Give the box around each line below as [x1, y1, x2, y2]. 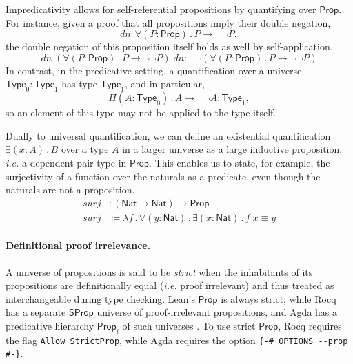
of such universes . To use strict [122, 318, 256, 332]
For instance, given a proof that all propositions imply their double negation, [6, 15, 331, 30]
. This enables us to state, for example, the [149, 155, 330, 169]
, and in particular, [124, 76, 205, 91]
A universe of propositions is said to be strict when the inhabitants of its [6, 264, 313, 279]
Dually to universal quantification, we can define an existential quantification [6, 128, 331, 142]
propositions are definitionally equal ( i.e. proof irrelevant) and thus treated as [6, 278, 334, 292]
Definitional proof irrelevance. [6, 238, 151, 253]
